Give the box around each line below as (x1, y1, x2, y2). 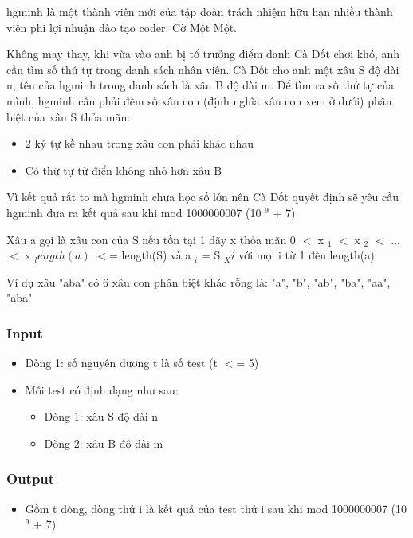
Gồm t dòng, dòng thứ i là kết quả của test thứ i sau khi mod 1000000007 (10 (25, 500, 407, 516)
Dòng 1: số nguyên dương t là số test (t (25, 354, 218, 371)
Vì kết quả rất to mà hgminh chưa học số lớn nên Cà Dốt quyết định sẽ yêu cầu (6, 188, 399, 205)
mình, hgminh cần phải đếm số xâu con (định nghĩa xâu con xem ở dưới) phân (6, 92, 392, 109)
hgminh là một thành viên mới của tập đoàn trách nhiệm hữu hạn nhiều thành (6, 3, 393, 19)
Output (6, 469, 55, 489)
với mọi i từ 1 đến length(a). (238, 247, 378, 263)
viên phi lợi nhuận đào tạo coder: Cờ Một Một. (6, 18, 238, 35)
